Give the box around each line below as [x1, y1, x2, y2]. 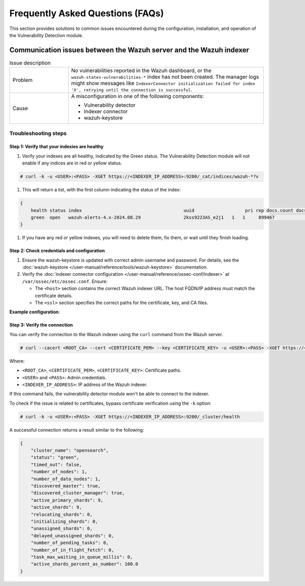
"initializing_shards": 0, [30, 518, 99, 524]
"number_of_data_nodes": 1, [30, 476, 101, 482]
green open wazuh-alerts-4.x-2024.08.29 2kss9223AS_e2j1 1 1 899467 [30, 214, 275, 220]
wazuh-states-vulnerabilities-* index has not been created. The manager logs [71, 74, 259, 81]
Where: [9, 358, 25, 364]
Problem [12, 77, 33, 84]
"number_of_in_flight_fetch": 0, [30, 547, 114, 553]
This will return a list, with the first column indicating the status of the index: [22, 187, 181, 193]
